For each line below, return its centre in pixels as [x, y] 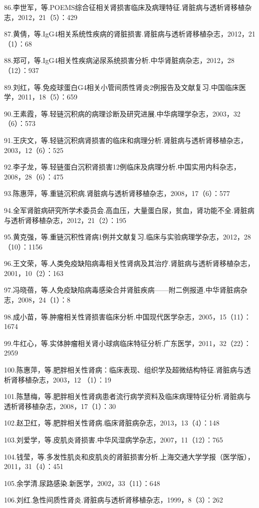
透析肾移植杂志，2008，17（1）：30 [60, 406]
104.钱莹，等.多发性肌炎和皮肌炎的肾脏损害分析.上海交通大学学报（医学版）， [129, 456]
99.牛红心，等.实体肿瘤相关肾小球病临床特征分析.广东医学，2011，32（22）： [128, 343]
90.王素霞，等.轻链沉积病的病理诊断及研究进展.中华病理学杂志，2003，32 [122, 113]
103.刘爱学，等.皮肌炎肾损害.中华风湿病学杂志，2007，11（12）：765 [114, 439]
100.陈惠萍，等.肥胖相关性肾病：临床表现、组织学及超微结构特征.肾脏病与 [124, 370]
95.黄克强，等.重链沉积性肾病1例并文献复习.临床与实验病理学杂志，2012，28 [128, 237]
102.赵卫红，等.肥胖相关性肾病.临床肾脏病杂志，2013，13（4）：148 [112, 423]
